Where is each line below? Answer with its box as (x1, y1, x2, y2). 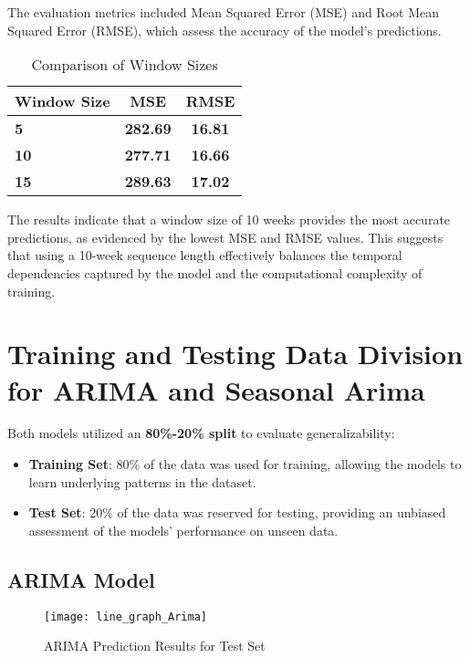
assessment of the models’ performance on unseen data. (28, 520, 339, 539)
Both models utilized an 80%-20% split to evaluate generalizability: (7, 423, 395, 443)
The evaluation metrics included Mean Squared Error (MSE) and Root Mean (7, 3, 440, 21)
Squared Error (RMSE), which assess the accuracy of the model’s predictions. (7, 20, 442, 39)
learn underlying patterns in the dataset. (28, 472, 256, 491)
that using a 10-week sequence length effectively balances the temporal (7, 245, 402, 265)
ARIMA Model (7, 565, 155, 593)
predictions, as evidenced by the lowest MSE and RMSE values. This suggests (7, 227, 444, 246)
